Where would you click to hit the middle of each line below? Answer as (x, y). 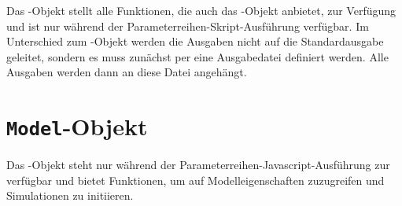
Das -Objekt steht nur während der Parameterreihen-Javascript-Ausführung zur (198, 165)
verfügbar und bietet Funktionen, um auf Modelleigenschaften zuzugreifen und (195, 180)
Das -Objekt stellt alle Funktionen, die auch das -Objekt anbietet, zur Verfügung (201, 10)
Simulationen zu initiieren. (70, 195)
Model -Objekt (77, 126)
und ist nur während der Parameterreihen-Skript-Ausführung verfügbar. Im (188, 26)
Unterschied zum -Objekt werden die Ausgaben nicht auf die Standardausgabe (195, 41)
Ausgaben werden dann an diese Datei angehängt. (127, 72)
